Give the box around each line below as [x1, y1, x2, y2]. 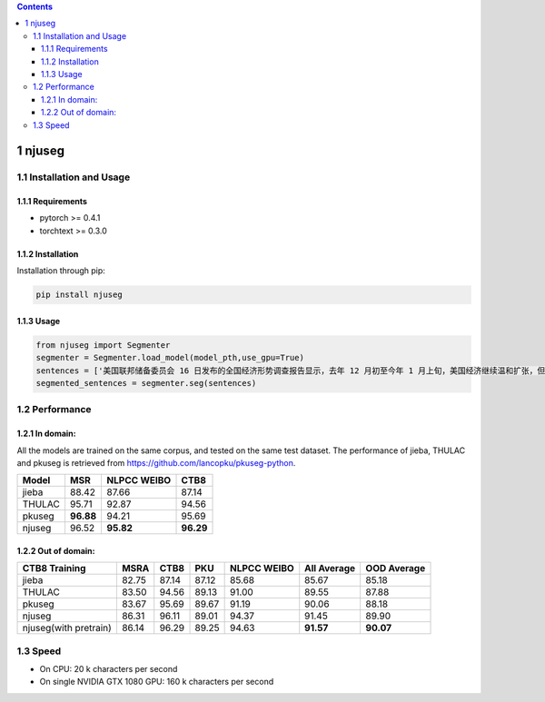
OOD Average [365, 562, 426, 575]
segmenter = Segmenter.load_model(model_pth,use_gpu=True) [35, 352, 304, 363]
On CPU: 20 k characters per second [39, 664, 178, 675]
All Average [304, 562, 356, 575]
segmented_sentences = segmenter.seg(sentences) [35, 378, 257, 388]
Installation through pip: [16, 265, 106, 276]
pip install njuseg [35, 290, 123, 300]
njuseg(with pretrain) [22, 622, 113, 635]
